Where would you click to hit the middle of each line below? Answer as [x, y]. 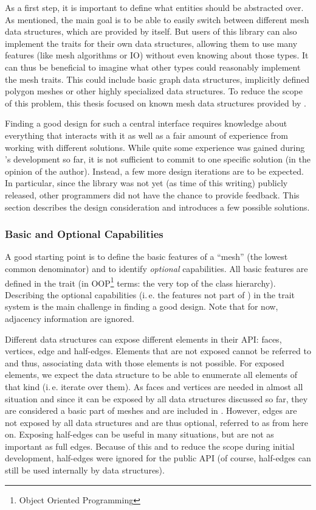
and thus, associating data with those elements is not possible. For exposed [145, 362]
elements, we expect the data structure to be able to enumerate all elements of [151, 375]
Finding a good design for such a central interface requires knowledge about [146, 123]
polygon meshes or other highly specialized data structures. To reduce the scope [154, 91]
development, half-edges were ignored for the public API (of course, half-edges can [158, 458]
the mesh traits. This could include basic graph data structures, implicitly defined [157, 79]
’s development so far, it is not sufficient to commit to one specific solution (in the [158, 159]
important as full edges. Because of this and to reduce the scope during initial [150, 446]
